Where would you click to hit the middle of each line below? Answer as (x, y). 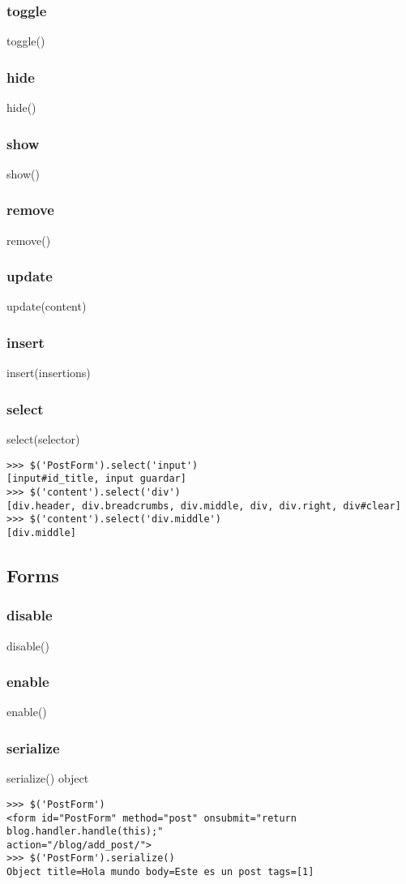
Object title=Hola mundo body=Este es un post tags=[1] (160, 872)
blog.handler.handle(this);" (85, 832)
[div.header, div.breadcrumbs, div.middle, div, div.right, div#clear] (204, 506)
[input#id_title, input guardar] (96, 479)
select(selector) (43, 439)
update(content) (47, 306)
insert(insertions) (49, 373)
